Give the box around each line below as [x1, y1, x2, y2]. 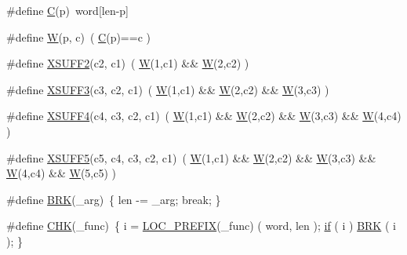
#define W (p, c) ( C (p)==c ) [6, 28, 151, 45]
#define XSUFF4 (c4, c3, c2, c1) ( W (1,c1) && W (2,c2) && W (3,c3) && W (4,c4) [6, 107, 402, 124]
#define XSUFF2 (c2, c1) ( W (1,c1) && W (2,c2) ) [6, 55, 249, 71]
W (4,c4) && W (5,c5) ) [6, 165, 117, 181]
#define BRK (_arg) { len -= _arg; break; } [6, 191, 221, 207]
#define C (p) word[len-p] [6, 2, 129, 18]
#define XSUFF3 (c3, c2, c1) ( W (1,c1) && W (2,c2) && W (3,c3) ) [6, 81, 329, 97]
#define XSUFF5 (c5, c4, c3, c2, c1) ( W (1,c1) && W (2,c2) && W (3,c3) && [6, 149, 376, 166]
